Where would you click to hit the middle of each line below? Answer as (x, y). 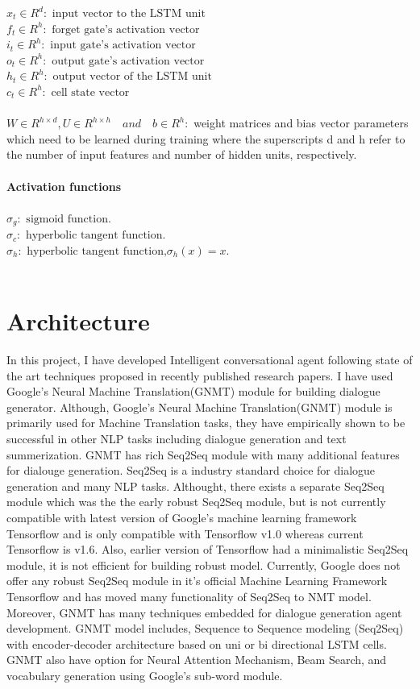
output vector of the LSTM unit (132, 77)
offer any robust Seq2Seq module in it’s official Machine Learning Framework (197, 581)
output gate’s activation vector (128, 61)
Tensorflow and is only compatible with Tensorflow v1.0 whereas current (185, 533)
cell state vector (90, 92)
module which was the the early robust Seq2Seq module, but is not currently (196, 502)
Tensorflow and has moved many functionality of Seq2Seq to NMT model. (189, 596)
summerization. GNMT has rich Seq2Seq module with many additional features (203, 454)
